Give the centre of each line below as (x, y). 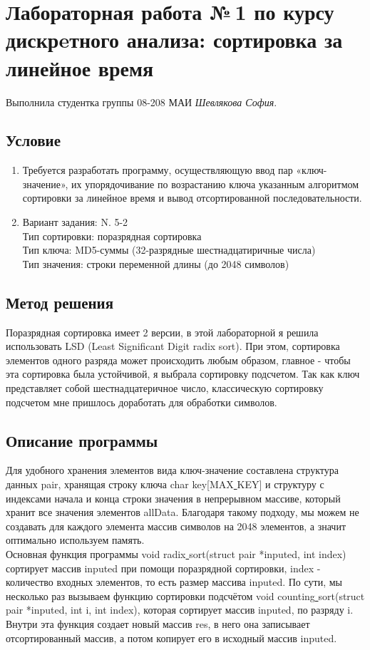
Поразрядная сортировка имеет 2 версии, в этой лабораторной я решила (162, 332)
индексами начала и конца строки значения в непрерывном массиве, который (173, 498)
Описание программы (82, 440)
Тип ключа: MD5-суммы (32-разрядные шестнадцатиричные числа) (169, 250)
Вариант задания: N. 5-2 (75, 222)
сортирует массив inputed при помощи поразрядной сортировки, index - (163, 568)
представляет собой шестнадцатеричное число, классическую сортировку (165, 388)
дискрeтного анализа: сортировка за (174, 40)
